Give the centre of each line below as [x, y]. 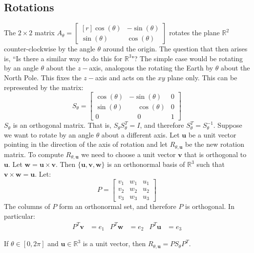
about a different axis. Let [140, 134]
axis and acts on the [125, 77]
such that [211, 164]
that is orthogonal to [215, 154]
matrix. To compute [34, 154]
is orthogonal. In [210, 206]
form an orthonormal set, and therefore [117, 206]
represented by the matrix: [44, 87]
